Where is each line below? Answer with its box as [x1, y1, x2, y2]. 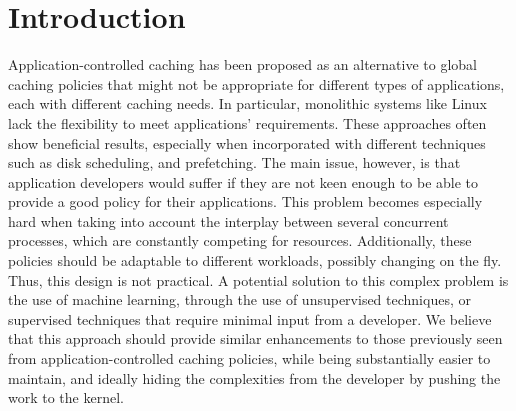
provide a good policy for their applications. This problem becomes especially [8, 191, 483, 212]
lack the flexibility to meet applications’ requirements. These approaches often [8, 112, 487, 133]
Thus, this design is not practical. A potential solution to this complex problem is [8, 269, 509, 290]
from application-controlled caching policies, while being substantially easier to [8, 348, 491, 369]
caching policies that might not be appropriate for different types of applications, [8, 73, 505, 94]
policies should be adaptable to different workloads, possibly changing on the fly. [8, 250, 502, 271]
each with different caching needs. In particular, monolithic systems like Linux [8, 93, 487, 114]
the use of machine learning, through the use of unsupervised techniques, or [8, 289, 471, 310]
